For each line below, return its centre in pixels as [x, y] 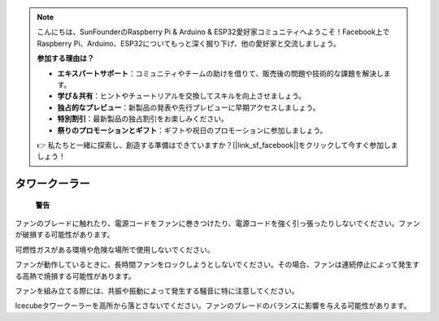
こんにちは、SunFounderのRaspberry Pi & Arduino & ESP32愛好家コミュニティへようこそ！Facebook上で [213, 32]
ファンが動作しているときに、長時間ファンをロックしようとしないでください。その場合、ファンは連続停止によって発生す [217, 265]
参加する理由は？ [65, 59]
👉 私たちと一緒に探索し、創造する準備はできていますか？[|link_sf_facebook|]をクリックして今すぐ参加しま [217, 145]
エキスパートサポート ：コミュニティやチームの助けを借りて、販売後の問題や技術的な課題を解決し [220, 73]
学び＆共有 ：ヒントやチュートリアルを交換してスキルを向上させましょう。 [182, 96]
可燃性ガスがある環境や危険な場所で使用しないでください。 [115, 249]
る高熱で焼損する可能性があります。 [75, 275]
